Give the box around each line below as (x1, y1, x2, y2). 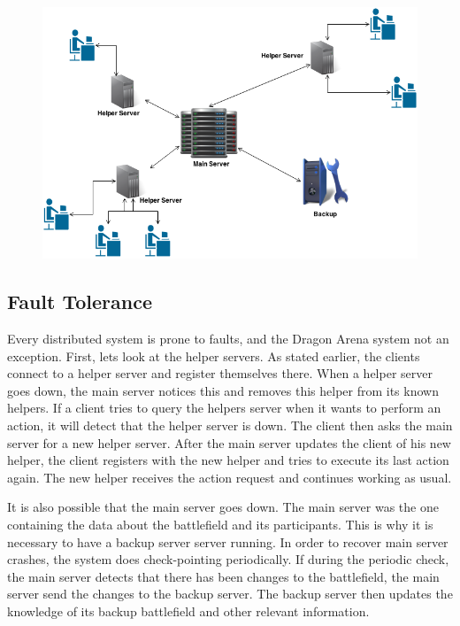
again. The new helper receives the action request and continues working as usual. (7, 468, 452, 486)
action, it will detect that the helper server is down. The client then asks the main (7, 416, 453, 435)
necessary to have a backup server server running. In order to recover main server (7, 532, 448, 551)
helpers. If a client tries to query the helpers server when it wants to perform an (7, 398, 441, 417)
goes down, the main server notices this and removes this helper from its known (7, 381, 439, 399)
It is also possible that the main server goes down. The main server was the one (7, 498, 439, 516)
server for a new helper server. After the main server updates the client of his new (7, 433, 451, 452)
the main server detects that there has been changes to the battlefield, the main (7, 567, 440, 585)
